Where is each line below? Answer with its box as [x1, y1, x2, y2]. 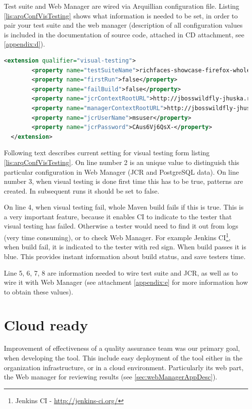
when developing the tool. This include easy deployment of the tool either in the [4, 353, 243, 362]
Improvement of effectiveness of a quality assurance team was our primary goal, [4, 343, 240, 353]
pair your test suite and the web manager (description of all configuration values [4, 20, 243, 30]
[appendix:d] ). [4, 39, 45, 49]
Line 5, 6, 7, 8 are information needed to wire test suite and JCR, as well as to [4, 267, 238, 278]
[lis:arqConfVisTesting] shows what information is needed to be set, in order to [4, 10, 238, 20]
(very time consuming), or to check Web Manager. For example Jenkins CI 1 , [4, 231, 231, 242]
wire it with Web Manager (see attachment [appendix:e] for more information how [4, 277, 248, 287]
